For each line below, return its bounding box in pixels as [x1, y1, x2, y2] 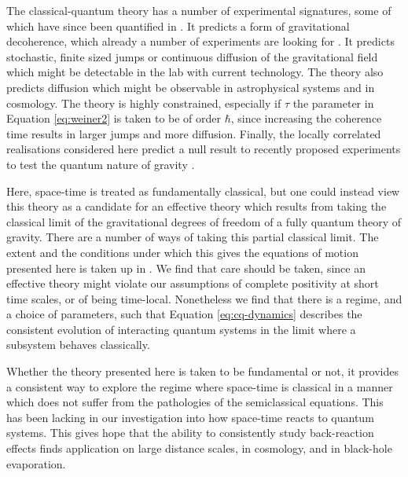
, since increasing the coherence [230, 110, 382, 127]
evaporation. [6, 455, 66, 471]
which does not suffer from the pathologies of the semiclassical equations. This [6, 394, 384, 410]
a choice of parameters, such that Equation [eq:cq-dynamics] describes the [6, 306, 362, 322]
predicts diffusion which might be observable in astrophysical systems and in [6, 79, 375, 95]
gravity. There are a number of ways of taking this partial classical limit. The [6, 229, 379, 245]
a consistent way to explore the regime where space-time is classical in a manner [6, 378, 393, 394]
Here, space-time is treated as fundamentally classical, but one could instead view [6, 182, 400, 199]
